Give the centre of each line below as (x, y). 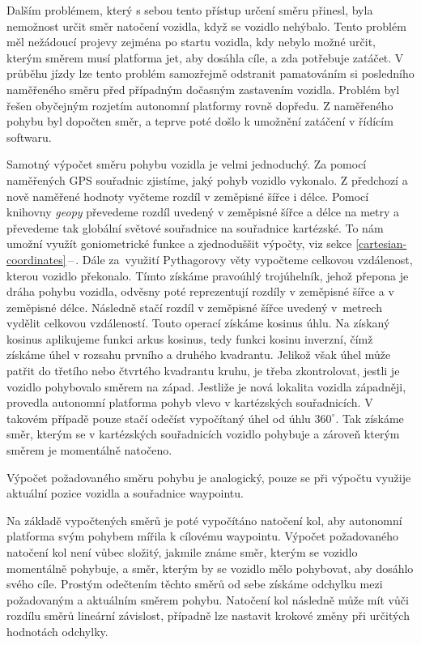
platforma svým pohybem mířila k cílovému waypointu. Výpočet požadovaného (202, 536)
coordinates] (36, 259)
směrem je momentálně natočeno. (89, 450)
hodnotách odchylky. (57, 631)
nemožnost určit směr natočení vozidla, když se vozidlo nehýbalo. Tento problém (206, 26)
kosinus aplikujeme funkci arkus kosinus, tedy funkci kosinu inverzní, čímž (190, 338)
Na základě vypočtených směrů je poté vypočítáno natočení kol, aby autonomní (204, 520)
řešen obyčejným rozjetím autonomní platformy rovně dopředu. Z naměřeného (200, 105)
